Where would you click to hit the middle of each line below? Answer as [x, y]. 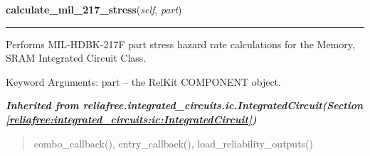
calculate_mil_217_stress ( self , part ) [94, 9]
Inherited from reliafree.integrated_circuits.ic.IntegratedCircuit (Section [185, 105]
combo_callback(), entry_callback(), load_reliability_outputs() [174, 143]
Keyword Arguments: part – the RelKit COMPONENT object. [143, 81]
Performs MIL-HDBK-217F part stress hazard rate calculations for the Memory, [180, 44]
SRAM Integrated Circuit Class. [76, 58]
